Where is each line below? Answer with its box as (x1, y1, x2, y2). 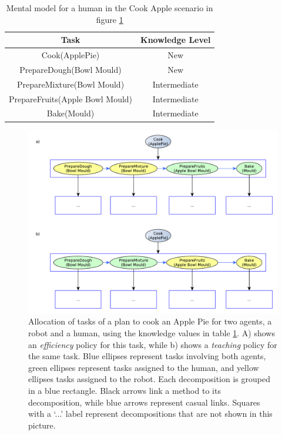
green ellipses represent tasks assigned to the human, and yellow (28, 361, 259, 373)
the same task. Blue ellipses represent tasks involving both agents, (28, 350, 266, 362)
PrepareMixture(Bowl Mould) (16, 78, 125, 90)
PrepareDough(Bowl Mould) (19, 63, 122, 75)
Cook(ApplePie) (41, 49, 100, 61)
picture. (28, 419, 56, 431)
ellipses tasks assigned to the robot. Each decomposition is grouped (28, 373, 270, 385)
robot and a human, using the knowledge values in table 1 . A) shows (28, 327, 275, 339)
